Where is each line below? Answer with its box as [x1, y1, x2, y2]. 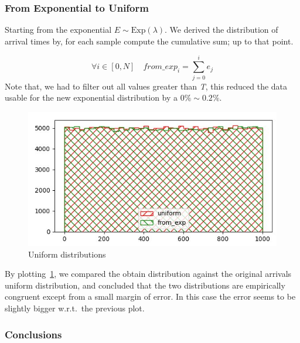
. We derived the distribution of [165, 23, 278, 36]
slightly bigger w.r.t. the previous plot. [5, 302, 145, 314]
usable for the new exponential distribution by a [5, 91, 178, 104]
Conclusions [5, 327, 62, 341]
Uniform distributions [28, 248, 106, 260]
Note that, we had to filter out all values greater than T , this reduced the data [5, 80, 288, 92]
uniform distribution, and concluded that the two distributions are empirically [5, 279, 285, 291]
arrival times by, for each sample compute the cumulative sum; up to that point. [5, 35, 294, 47]
